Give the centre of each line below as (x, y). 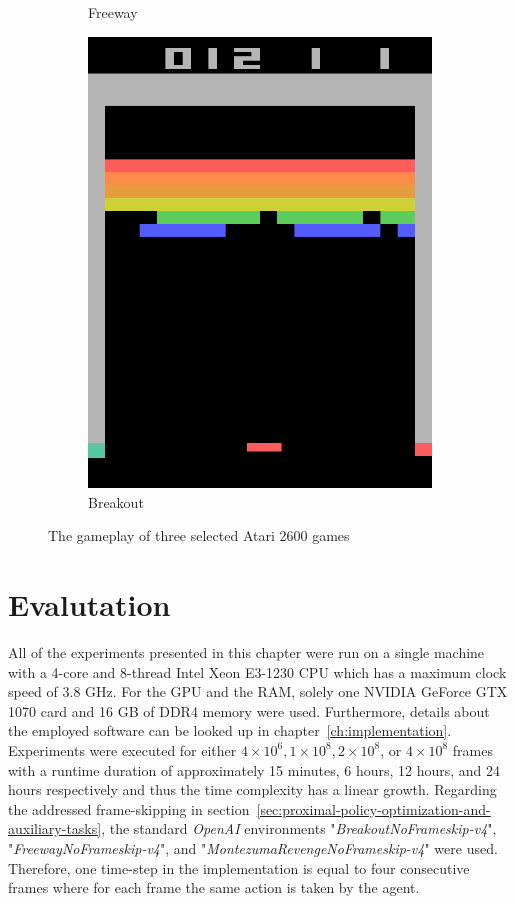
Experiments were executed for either (122, 749)
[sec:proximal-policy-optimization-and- (373, 808)
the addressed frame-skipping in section (129, 808)
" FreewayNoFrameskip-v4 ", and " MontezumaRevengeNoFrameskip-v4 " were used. (253, 847)
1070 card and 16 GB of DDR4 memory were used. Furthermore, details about (249, 710)
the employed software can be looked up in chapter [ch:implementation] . (230, 730)
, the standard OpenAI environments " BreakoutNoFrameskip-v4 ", (299, 828)
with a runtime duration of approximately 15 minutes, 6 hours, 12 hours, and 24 (254, 769)
